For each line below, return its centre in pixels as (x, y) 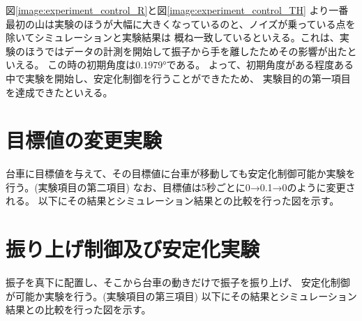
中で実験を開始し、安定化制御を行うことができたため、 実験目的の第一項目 (178, 78)
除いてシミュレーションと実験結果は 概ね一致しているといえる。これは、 (173, 37)
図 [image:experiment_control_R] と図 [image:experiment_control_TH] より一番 (177, 10)
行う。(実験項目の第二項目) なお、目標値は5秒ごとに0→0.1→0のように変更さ (181, 187)
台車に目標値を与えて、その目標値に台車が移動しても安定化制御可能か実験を (181, 173)
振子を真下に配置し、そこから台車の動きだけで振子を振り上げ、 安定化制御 (178, 282)
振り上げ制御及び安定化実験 (133, 249)
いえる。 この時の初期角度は (71, 65)
